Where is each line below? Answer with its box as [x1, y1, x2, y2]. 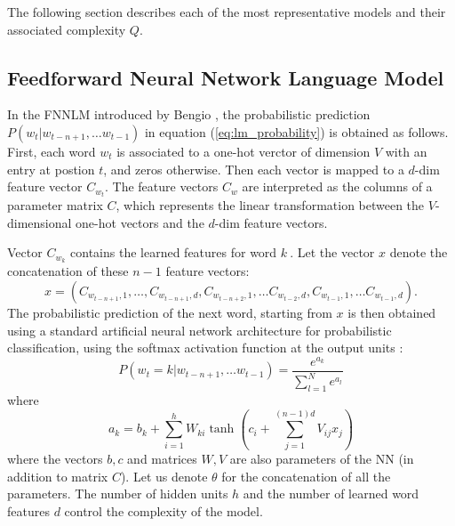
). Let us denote [120, 466, 208, 485]
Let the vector [297, 243, 375, 262]
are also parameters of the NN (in [229, 449, 414, 468]
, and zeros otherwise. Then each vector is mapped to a [103, 159, 404, 178]
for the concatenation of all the [221, 466, 391, 485]
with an [385, 142, 427, 160]
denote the [389, 243, 448, 262]
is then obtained [347, 303, 436, 321]
